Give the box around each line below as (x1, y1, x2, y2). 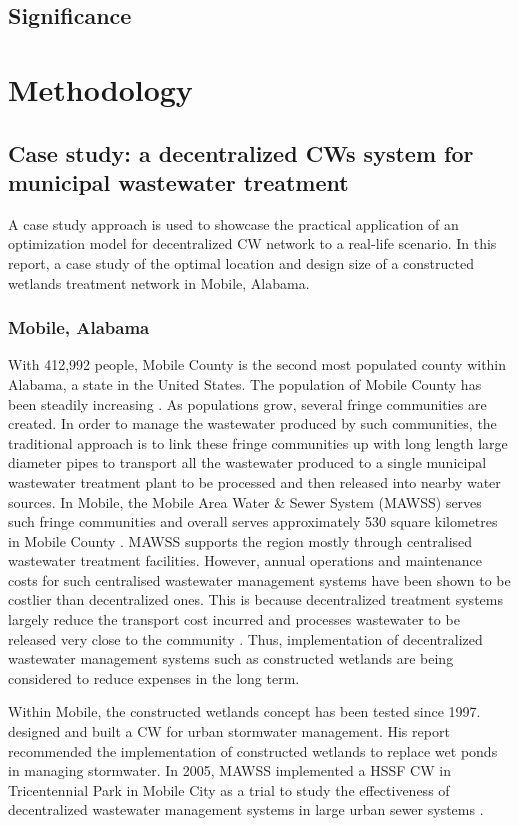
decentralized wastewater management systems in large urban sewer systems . (8, 799, 484, 820)
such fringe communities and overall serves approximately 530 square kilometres (8, 511, 498, 532)
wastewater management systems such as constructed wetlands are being (8, 648, 454, 669)
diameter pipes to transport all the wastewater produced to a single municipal (8, 452, 487, 473)
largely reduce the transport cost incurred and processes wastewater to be (8, 609, 460, 630)
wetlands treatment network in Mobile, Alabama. (8, 272, 310, 293)
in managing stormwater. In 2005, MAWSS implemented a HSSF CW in (8, 760, 451, 781)
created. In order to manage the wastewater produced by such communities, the (8, 413, 497, 434)
